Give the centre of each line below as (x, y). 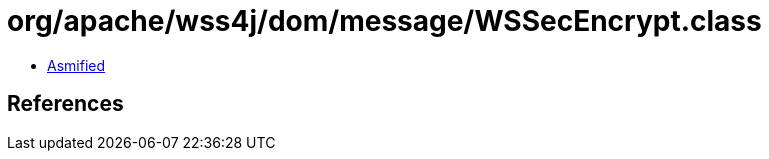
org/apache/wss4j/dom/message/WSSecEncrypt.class (384, 21)
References (65, 104)
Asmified (76, 65)
